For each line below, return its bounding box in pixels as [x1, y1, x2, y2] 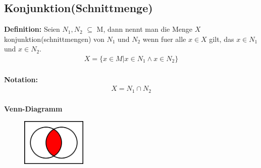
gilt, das [209, 33, 234, 44]
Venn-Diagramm [4, 103, 63, 114]
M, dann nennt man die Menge [96, 24, 193, 34]
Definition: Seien [4, 24, 60, 34]
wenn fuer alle [142, 33, 186, 44]
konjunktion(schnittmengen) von [4, 33, 105, 44]
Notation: [4, 74, 38, 84]
